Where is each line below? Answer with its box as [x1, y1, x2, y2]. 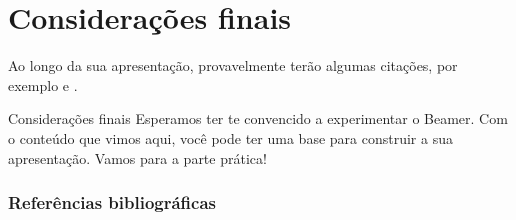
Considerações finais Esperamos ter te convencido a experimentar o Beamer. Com [8, 108, 508, 129]
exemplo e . [8, 74, 78, 95]
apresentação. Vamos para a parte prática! [8, 147, 267, 168]
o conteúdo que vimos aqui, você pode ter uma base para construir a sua [8, 127, 453, 148]
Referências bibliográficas [8, 190, 217, 215]
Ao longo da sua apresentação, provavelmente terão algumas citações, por [8, 55, 458, 76]
